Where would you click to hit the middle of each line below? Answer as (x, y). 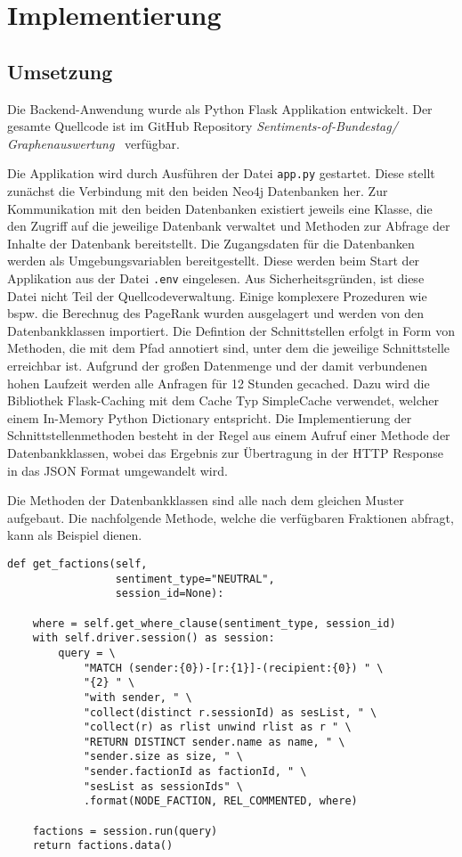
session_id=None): (170, 594)
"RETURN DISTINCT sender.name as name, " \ (214, 742)
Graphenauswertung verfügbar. (93, 143)
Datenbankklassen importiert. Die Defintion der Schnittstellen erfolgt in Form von (231, 330)
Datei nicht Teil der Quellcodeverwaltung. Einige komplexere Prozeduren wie (217, 295)
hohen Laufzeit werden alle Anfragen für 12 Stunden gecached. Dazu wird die (219, 383)
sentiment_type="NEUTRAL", (195, 579)
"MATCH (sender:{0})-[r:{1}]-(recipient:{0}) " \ (233, 668)
